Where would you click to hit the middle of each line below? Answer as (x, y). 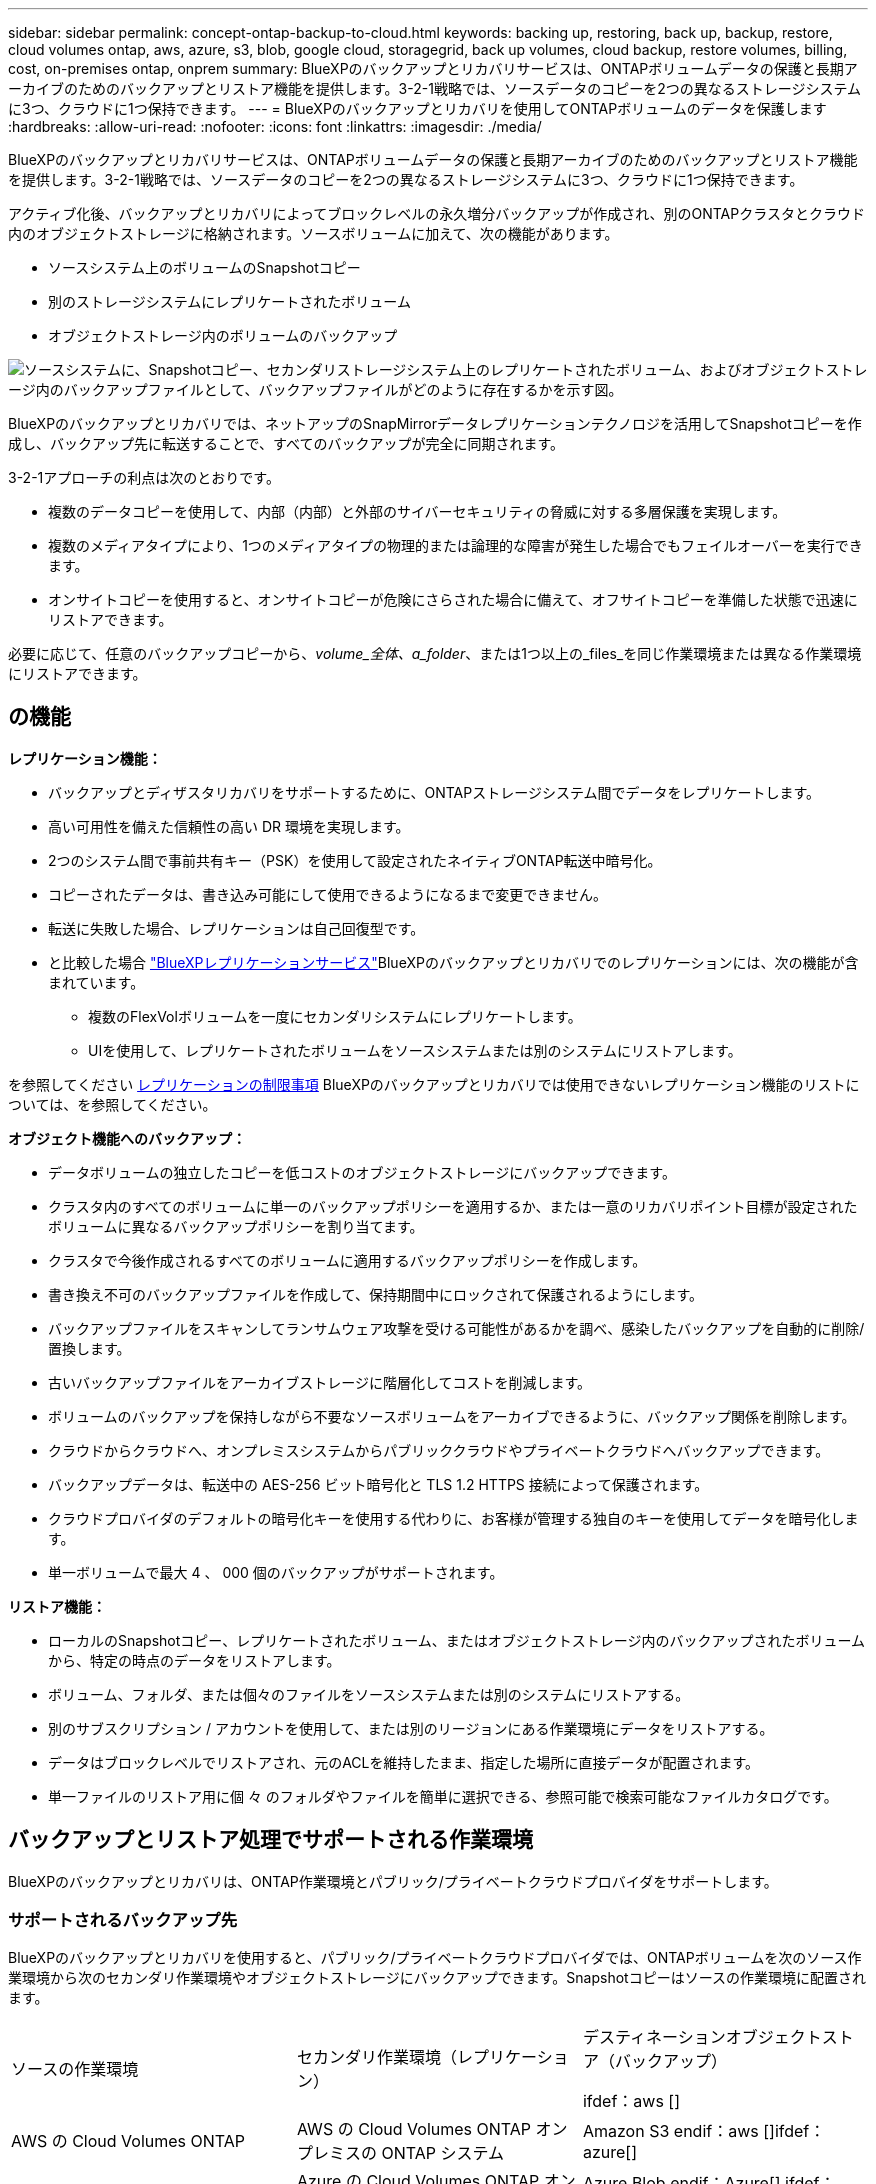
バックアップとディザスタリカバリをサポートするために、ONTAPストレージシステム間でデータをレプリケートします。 (434, 792)
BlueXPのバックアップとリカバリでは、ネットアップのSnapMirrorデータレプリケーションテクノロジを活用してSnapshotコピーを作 (435, 423)
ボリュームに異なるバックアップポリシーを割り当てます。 (236, 1226)
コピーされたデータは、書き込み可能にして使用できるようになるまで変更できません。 (327, 894)
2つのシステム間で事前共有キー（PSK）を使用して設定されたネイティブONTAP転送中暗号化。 (355, 860)
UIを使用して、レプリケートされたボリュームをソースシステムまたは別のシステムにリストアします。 (415, 1050)
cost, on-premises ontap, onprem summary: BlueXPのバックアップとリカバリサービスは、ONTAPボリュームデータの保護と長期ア (433, 68)
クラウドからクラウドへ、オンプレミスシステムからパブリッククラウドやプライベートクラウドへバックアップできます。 (439, 1450)
